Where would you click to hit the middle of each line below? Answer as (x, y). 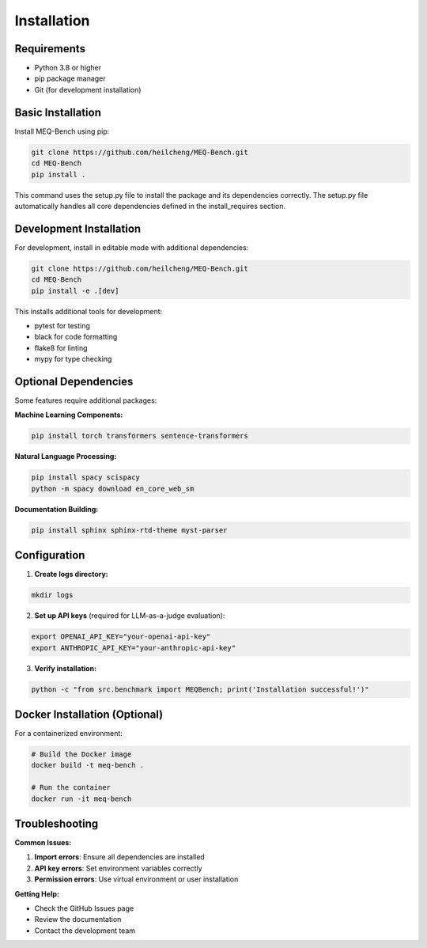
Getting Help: (37, 893)
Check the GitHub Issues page (84, 908)
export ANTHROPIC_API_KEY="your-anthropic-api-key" (134, 648)
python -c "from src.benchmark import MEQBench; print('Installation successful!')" (200, 689)
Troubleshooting (57, 823)
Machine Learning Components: (69, 415)
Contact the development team (85, 931)
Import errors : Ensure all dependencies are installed (119, 857)
